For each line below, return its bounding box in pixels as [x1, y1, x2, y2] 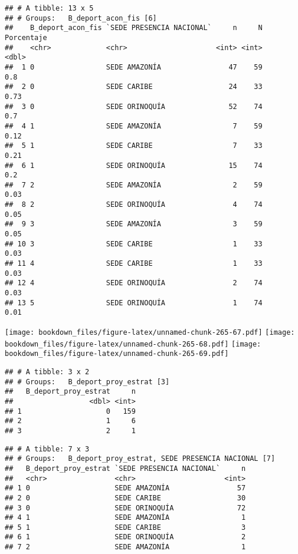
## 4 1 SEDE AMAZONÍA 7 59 [5, 121, 263, 130]
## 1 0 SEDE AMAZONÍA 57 [5, 484, 246, 493]
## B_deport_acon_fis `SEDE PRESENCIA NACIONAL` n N [5, 24, 263, 32]
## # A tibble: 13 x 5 [5, 4, 94, 12]
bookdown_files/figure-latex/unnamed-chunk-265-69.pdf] [5, 349, 229, 358]
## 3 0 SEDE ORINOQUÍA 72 [5, 503, 246, 512]
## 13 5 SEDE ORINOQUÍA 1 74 [5, 298, 263, 307]
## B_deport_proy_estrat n [5, 387, 136, 396]
